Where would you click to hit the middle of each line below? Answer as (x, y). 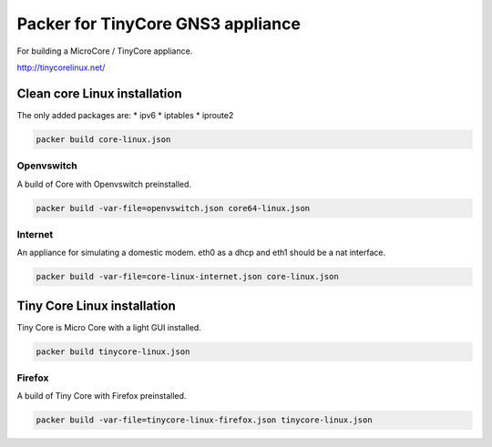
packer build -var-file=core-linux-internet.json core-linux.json (187, 277)
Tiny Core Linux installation (97, 305)
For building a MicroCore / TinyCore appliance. (105, 51)
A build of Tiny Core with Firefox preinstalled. (102, 396)
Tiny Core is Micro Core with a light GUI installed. (109, 327)
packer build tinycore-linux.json (113, 351)
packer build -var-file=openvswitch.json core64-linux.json (173, 208)
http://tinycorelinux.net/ (61, 67)
